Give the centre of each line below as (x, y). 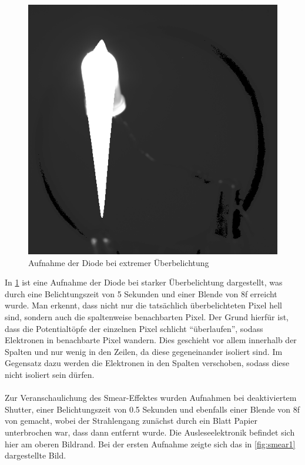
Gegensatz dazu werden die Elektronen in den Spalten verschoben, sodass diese (147, 363)
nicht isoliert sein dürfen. (50, 374)
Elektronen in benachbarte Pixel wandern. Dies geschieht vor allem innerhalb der (151, 340)
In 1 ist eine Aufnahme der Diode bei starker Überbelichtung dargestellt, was (144, 282)
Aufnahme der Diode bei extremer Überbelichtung (119, 262)
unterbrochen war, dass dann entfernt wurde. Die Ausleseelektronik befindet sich (150, 432)
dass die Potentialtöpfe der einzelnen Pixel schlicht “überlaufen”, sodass (134, 328)
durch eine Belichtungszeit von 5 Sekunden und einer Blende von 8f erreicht (141, 293)
